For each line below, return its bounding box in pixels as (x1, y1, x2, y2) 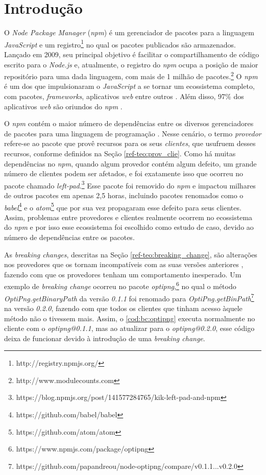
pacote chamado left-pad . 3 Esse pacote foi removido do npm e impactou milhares (4, 178, 256, 191)
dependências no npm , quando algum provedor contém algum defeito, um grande (4, 158, 257, 169)
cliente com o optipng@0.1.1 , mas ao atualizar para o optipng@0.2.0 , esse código (4, 323, 255, 334)
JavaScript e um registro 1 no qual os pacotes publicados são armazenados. (4, 37, 236, 50)
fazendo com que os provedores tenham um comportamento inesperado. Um (4, 269, 241, 279)
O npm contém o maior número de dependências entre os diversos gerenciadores (4, 118, 254, 129)
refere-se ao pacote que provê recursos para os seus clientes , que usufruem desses (4, 138, 256, 149)
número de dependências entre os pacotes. (4, 232, 135, 243)
